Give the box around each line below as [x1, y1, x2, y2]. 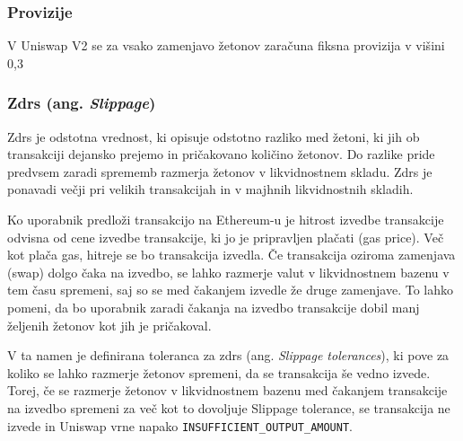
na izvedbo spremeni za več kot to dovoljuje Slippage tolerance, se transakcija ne [7, 398, 450, 417]
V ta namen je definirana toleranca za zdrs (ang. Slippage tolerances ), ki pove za [7, 346, 450, 365]
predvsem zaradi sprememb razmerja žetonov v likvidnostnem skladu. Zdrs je [7, 162, 432, 181]
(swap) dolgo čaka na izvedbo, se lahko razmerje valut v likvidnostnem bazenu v [7, 262, 450, 281]
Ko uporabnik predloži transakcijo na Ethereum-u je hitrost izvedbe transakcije [7, 210, 444, 228]
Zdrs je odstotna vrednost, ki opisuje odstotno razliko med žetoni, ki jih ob [7, 127, 420, 146]
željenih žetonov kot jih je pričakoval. [7, 315, 212, 334]
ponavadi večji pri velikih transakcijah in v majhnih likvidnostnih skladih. [7, 180, 414, 198]
